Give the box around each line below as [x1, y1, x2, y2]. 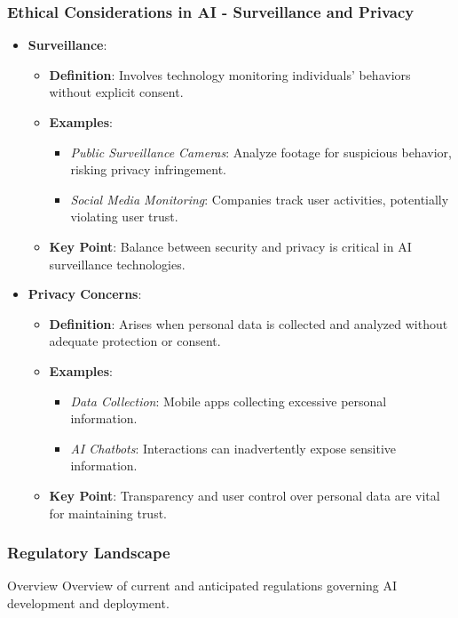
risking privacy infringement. [70, 160, 227, 179]
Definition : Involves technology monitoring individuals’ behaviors [49, 65, 411, 84]
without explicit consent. [49, 83, 184, 101]
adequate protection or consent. [49, 332, 221, 350]
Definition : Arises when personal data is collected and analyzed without [49, 314, 448, 333]
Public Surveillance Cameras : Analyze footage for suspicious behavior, [70, 142, 452, 161]
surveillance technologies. [49, 254, 186, 273]
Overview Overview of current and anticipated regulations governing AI [7, 576, 398, 595]
